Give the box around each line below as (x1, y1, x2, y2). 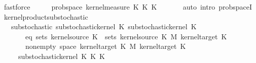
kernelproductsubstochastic (4, 11, 88, 22)
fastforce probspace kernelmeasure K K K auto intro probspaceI (4, 2, 252, 12)
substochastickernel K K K (18, 50, 105, 61)
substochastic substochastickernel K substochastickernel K (11, 21, 197, 32)
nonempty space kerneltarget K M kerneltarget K (25, 41, 186, 51)
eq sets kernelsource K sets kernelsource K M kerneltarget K (25, 31, 227, 41)
